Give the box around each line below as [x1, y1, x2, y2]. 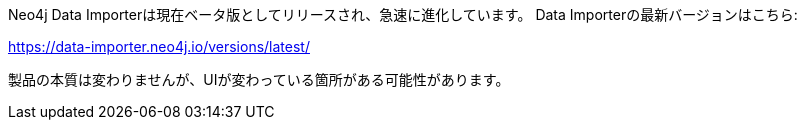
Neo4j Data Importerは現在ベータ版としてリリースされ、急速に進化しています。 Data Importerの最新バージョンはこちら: [8, 6, 798, 23]
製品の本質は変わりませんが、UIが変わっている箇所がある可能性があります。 [8, 71, 510, 88]
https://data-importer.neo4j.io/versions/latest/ [8, 38, 310, 55]
